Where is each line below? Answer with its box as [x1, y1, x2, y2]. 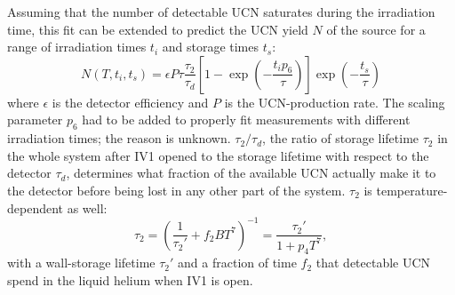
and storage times [162, 37, 259, 56]
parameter [7, 110, 63, 129]
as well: [67, 198, 108, 217]
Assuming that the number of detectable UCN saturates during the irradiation [7, 3, 435, 20]
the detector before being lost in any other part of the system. [7, 180, 346, 199]
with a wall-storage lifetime [7, 253, 156, 272]
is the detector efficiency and [52, 92, 209, 111]
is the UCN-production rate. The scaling [224, 92, 445, 111]
